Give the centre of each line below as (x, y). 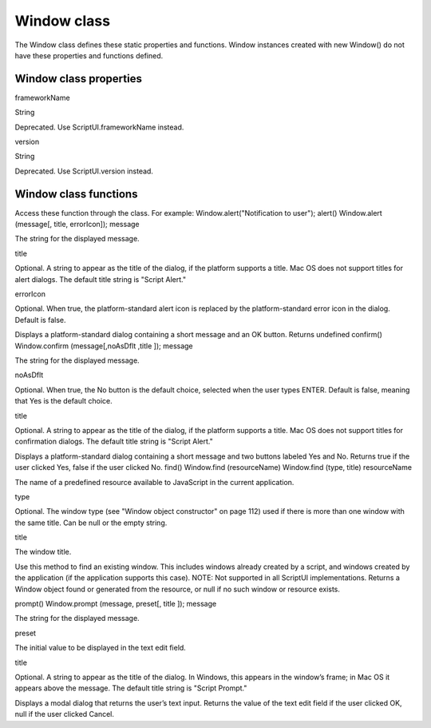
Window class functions (76, 194)
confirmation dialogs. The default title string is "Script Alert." (114, 442)
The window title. (43, 552)
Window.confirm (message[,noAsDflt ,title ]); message (104, 346)
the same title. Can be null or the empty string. (91, 523)
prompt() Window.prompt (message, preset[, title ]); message (116, 604)
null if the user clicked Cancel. (65, 714)
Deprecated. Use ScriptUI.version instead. (84, 171)
